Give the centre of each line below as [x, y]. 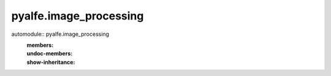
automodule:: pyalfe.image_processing [60, 34]
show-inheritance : [51, 62]
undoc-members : [50, 54]
